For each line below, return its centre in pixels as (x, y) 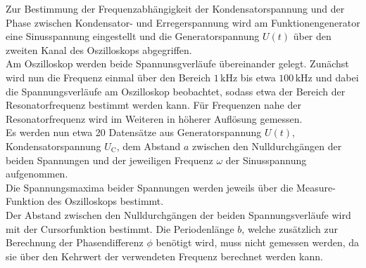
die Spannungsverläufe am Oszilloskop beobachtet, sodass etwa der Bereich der (176, 91)
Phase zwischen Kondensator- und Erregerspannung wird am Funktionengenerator (183, 22)
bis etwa (258, 77)
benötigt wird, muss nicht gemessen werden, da (258, 242)
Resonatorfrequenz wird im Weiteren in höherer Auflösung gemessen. (154, 118)
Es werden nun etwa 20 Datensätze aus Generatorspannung (134, 132)
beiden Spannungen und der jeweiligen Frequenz (109, 160)
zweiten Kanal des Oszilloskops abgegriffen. (99, 49)
